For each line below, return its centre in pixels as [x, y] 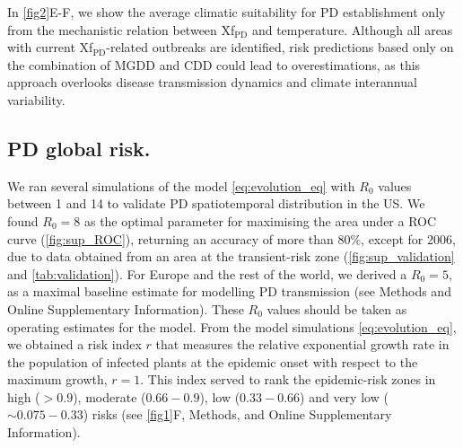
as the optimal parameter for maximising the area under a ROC [260, 220]
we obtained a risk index [74, 344]
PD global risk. [79, 148]
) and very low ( [344, 396]
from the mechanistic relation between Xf [121, 29]
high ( [24, 396]
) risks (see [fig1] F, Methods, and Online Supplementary [237, 414]
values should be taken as [337, 308]
